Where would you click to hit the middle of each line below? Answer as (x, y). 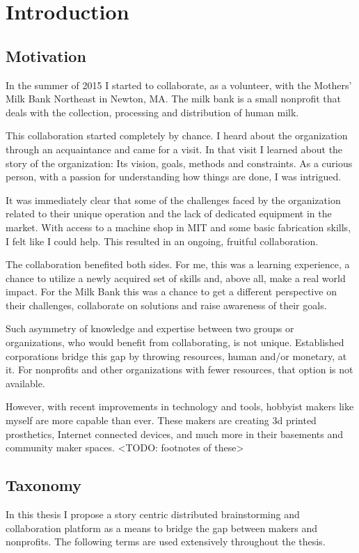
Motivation (46, 55)
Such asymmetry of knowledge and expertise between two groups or (150, 328)
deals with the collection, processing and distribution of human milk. (152, 112)
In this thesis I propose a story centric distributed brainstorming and (153, 514)
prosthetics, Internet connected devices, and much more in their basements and (175, 434)
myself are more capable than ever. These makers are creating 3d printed (161, 420)
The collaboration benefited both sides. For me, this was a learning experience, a (178, 264)
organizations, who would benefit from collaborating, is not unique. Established (175, 342)
